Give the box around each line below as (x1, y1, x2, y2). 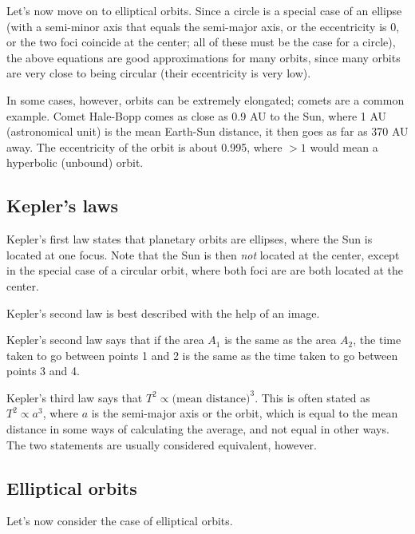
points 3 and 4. (6, 362, 80, 379)
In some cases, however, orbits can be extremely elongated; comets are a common (6, 91, 405, 108)
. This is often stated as (255, 389, 370, 405)
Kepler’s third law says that (6, 389, 143, 405)
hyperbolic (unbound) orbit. (6, 154, 144, 171)
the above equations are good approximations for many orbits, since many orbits (6, 49, 401, 65)
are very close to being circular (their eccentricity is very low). (6, 65, 311, 81)
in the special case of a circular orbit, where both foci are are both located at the (6, 262, 403, 279)
